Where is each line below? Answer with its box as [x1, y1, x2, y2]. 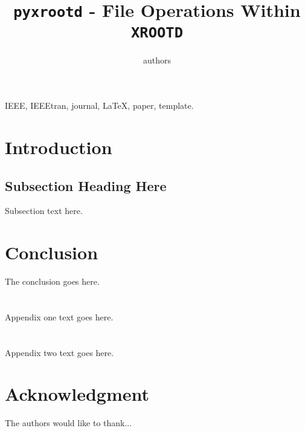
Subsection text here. [5, 204, 83, 217]
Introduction [5, 134, 112, 159]
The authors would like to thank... [5, 416, 132, 429]
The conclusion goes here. [5, 275, 100, 288]
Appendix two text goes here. [5, 346, 114, 358]
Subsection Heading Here [5, 176, 167, 195]
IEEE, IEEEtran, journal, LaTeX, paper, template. [5, 99, 194, 112]
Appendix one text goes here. [5, 310, 114, 323]
